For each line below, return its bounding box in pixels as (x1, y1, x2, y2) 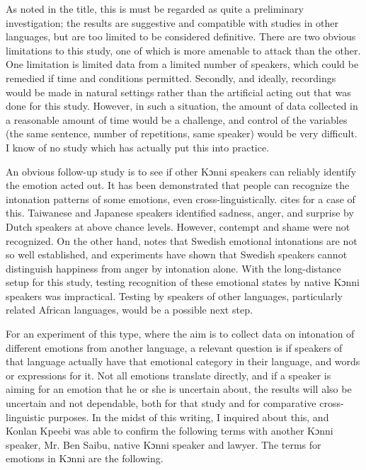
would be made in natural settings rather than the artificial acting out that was (6, 84, 351, 99)
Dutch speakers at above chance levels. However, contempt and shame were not (6, 219, 350, 234)
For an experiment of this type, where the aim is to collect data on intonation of (6, 326, 355, 341)
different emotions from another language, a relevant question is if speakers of (6, 340, 343, 355)
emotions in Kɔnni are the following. (6, 451, 164, 466)
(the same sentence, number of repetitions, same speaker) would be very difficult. (6, 126, 358, 141)
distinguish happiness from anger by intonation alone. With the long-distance (6, 260, 341, 275)
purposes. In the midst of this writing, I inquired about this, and (47, 409, 329, 424)
